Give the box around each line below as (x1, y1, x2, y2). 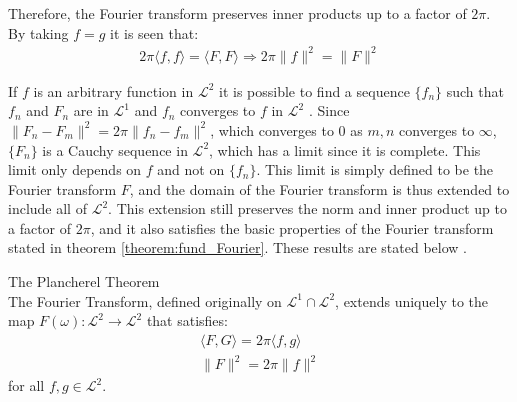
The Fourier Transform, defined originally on (8, 290, 282, 311)
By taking (8, 22, 69, 43)
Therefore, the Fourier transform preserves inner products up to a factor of (8, 3, 467, 23)
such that (446, 80, 504, 101)
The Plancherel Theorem (8, 271, 160, 292)
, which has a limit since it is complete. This (209, 139, 481, 160)
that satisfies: (146, 310, 228, 331)
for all (8, 375, 45, 396)
